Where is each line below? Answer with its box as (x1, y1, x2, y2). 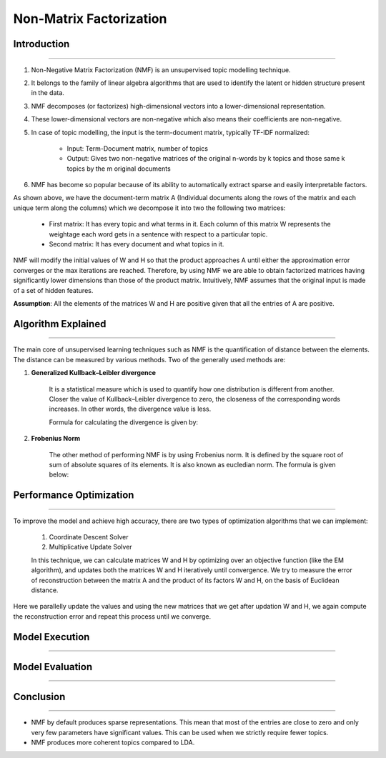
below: (49, 470, 69, 479)
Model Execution (13, 631, 90, 643)
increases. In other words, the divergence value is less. (49, 404, 212, 414)
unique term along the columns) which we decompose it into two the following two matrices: (13, 204, 286, 212)
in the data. (31, 89, 64, 97)
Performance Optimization (13, 489, 134, 502)
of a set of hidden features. (13, 286, 94, 294)
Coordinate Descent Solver (49, 533, 129, 542)
